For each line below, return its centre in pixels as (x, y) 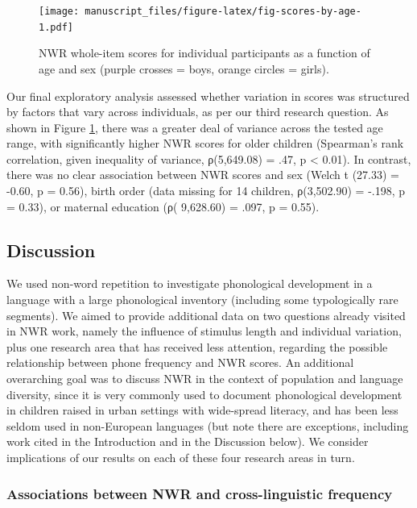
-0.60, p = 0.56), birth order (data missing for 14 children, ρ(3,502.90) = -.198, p (206, 191)
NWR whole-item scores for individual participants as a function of (204, 53)
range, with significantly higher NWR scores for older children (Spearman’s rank (205, 143)
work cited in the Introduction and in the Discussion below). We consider (188, 441)
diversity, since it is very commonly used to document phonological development (204, 394)
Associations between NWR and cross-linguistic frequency (200, 493)
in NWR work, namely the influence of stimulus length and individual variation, (204, 331)
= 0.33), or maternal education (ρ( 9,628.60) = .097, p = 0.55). (163, 206)
